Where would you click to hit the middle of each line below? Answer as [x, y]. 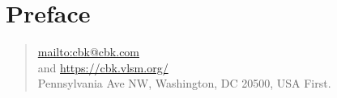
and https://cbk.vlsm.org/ [103, 67]
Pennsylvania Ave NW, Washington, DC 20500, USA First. [184, 83]
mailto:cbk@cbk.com [89, 52]
